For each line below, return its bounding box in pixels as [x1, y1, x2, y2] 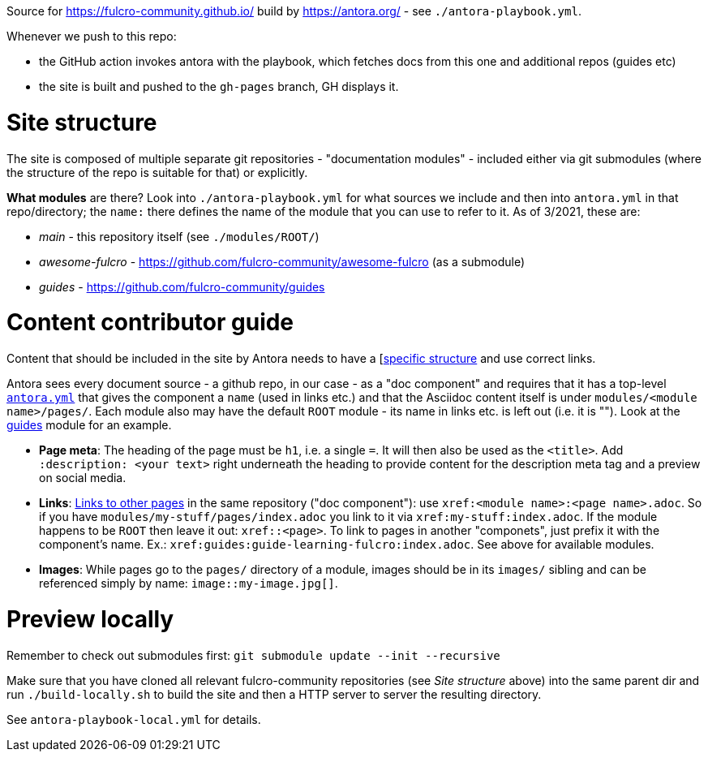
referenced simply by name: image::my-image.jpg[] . [39, 576, 338, 590]
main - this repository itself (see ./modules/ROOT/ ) [39, 229, 320, 243]
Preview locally [6, 605, 174, 633]
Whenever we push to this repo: [6, 29, 177, 43]
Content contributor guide [6, 308, 294, 337]
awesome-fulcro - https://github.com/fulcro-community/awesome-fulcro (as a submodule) [39, 254, 526, 269]
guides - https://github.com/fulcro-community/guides [39, 279, 325, 294]
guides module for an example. [6, 418, 172, 432]
